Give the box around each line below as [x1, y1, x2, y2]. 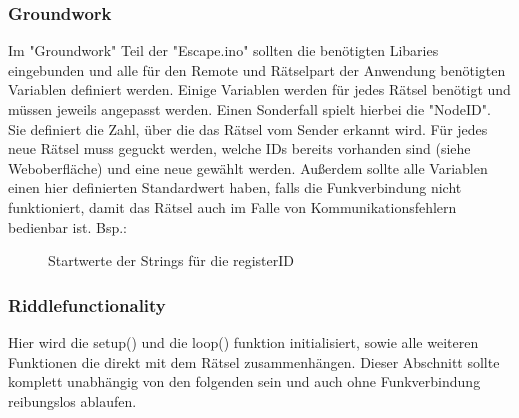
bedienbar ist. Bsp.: [8, 216, 128, 237]
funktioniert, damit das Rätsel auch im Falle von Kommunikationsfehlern [8, 196, 457, 217]
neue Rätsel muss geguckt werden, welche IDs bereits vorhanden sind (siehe [8, 138, 471, 159]
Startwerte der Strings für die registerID [48, 250, 295, 271]
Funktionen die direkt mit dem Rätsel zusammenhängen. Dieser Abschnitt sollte [8, 351, 500, 372]
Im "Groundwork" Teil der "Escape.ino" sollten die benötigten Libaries [8, 40, 439, 61]
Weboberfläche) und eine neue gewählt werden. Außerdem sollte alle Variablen [8, 157, 488, 178]
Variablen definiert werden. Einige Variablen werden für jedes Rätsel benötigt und [8, 79, 511, 100]
